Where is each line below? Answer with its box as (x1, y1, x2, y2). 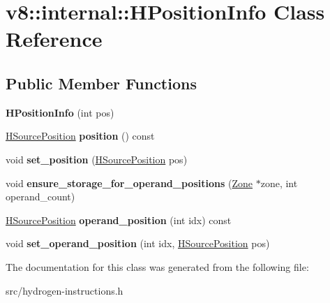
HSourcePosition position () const (6, 128, 155, 143)
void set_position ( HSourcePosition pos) (6, 151, 188, 166)
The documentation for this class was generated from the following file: (6, 259, 309, 274)
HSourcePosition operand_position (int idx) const (6, 212, 232, 227)
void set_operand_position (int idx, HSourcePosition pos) (6, 236, 270, 251)
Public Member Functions (6, 72, 197, 94)
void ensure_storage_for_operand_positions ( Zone (6, 175, 253, 190)
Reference (6, 24, 103, 53)
